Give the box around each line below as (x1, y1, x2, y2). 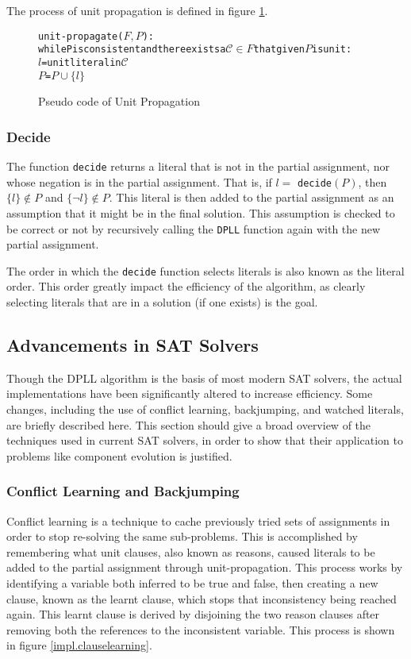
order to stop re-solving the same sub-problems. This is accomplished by (6, 528, 358, 545)
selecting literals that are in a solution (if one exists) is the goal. (6, 294, 318, 310)
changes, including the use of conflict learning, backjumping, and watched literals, (6, 401, 404, 418)
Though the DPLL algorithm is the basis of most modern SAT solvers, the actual (6, 369, 402, 386)
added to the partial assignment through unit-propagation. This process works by (6, 559, 403, 576)
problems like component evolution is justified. (6, 447, 232, 464)
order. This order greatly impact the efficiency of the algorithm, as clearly (6, 278, 366, 295)
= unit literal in (41, 56, 121, 68)
